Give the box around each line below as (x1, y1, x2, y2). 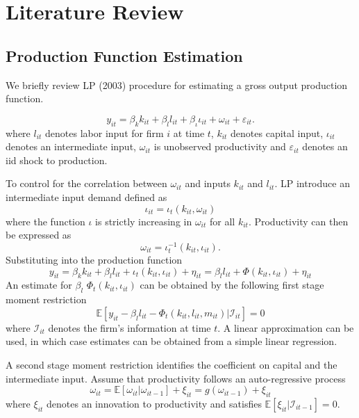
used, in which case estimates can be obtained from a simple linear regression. (6, 334, 337, 348)
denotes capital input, (231, 125, 324, 140)
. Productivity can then (248, 214, 349, 228)
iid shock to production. (6, 152, 108, 167)
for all (209, 214, 235, 228)
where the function (6, 214, 85, 228)
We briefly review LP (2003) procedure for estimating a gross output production (6, 77, 348, 92)
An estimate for (6, 278, 72, 292)
